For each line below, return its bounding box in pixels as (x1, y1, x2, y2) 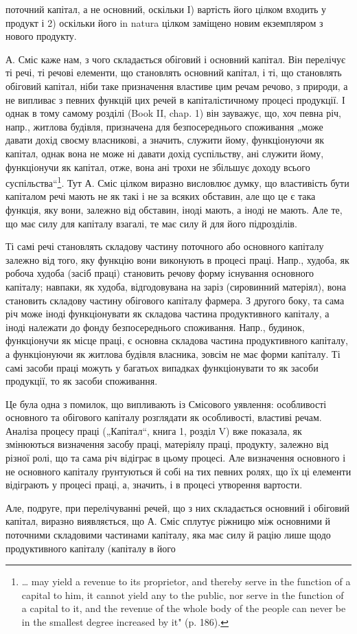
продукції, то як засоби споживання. (5, 374, 158, 388)
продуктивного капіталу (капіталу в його (5, 541, 176, 555)
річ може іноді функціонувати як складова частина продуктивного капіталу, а (5, 306, 330, 321)
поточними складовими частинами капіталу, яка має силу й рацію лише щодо (5, 528, 331, 542)
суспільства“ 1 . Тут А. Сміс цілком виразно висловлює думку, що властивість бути (5, 174, 349, 190)
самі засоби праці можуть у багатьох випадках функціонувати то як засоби (5, 360, 319, 374)
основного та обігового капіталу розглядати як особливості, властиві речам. (5, 410, 322, 424)
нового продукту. (5, 29, 77, 43)
